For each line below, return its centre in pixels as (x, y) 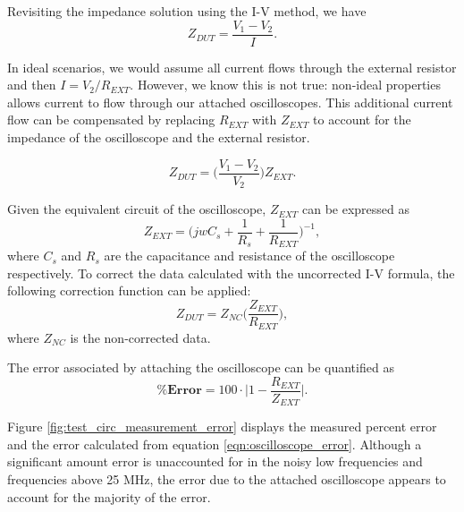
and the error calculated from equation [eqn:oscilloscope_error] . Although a (215, 444)
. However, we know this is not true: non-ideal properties (285, 85)
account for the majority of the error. (109, 496)
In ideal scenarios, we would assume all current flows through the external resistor (232, 67)
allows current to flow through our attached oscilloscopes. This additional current (230, 102)
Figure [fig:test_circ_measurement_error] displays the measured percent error (222, 427)
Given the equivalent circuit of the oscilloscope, (137, 209)
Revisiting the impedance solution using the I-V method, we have (187, 11)
